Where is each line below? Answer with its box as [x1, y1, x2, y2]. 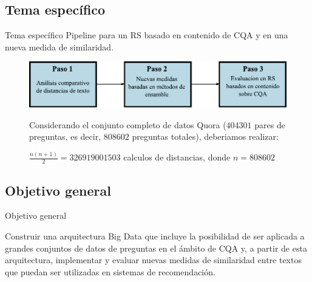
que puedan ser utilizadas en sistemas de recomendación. [5, 265, 215, 278]
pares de [254, 118, 285, 131]
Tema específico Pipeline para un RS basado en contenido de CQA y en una [5, 29, 288, 41]
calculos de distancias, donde [123, 151, 231, 163]
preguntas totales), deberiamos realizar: [132, 130, 279, 143]
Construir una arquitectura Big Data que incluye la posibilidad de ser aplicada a [5, 229, 305, 242]
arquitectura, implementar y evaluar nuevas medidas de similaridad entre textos [5, 253, 302, 266]
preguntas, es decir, [29, 130, 101, 143]
